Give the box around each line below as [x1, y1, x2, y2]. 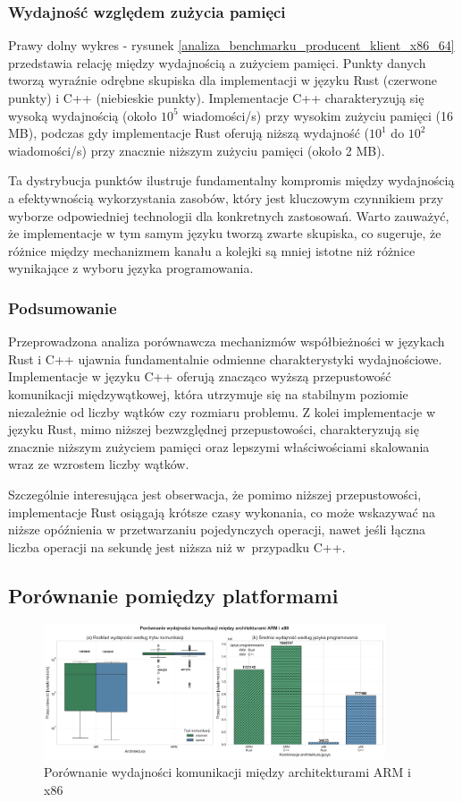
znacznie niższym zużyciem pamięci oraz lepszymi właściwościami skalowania [8, 437, 430, 456]
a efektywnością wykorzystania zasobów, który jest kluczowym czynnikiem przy [8, 188, 443, 207]
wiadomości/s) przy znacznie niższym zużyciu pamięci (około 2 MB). [8, 141, 385, 159]
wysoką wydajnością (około [8, 106, 157, 124]
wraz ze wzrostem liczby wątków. [8, 455, 189, 474]
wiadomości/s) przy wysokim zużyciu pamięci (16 [182, 106, 454, 124]
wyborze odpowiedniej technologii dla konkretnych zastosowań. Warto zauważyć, [8, 206, 449, 225]
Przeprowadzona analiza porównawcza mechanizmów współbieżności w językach [8, 332, 445, 351]
